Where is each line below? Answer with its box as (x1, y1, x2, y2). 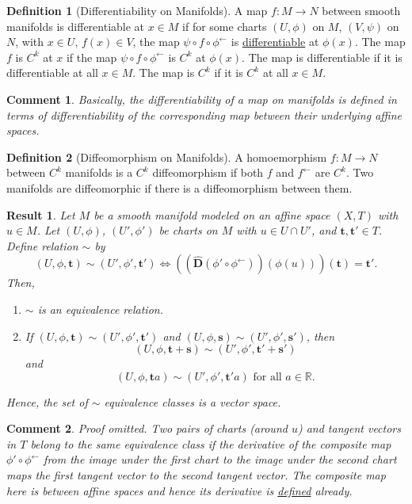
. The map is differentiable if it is (242, 48, 402, 65)
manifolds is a (65, 164, 133, 181)
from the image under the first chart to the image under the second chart (44, 451, 397, 468)
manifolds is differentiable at (6, 17, 145, 34)
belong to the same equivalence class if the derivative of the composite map (30, 435, 391, 452)
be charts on (158, 222, 218, 239)
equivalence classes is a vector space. (104, 393, 281, 410)
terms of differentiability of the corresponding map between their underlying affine (6, 106, 402, 123)
